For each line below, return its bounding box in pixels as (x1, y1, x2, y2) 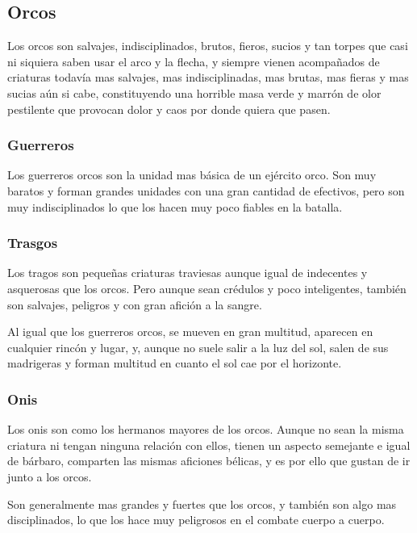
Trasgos (7, 233, 58, 253)
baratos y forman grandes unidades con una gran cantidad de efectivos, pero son (7, 182, 405, 199)
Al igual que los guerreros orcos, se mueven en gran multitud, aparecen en (7, 323, 373, 340)
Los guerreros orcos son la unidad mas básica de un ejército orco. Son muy (7, 166, 377, 183)
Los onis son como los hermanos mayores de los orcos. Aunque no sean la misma (7, 421, 404, 438)
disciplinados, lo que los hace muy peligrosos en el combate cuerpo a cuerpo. (7, 511, 385, 528)
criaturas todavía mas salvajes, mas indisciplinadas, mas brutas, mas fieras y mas (7, 69, 409, 86)
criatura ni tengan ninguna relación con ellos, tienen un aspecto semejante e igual (7, 436, 411, 453)
